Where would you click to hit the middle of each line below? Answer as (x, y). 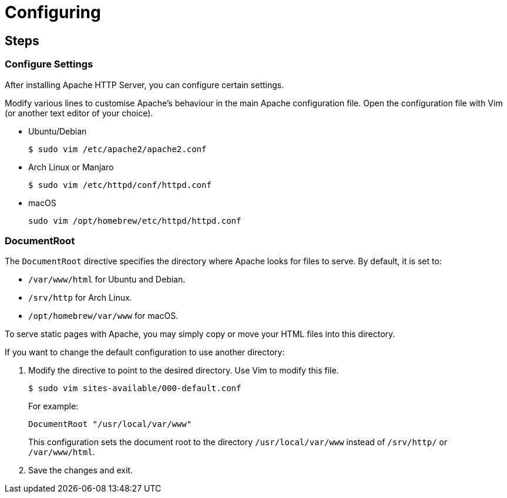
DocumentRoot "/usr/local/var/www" (110, 424)
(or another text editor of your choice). (79, 113)
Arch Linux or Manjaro (71, 167)
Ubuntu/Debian (58, 131)
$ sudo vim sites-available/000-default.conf (135, 388)
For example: (53, 406)
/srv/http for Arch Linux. (80, 298)
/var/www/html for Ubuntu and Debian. (107, 280)
